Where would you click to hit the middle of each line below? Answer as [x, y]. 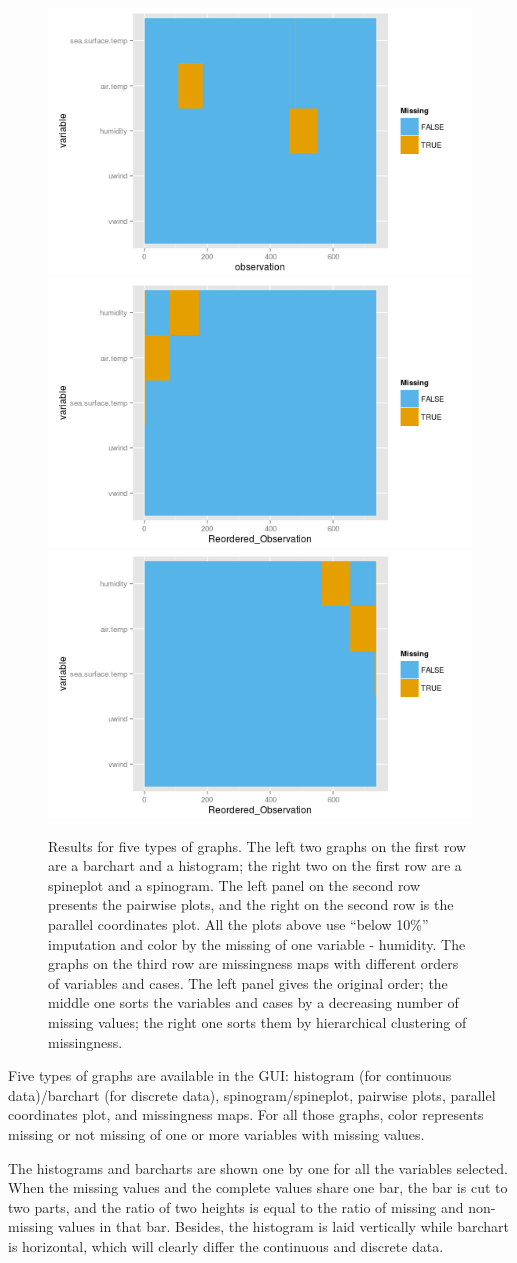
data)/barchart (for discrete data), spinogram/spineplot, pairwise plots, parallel [252, 1094]
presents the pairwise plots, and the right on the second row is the [251, 904]
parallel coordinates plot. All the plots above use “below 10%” [238, 924]
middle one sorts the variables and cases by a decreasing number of [253, 1002]
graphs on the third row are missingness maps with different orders [253, 963]
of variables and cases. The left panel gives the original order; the [248, 982]
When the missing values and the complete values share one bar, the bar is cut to [258, 1187]
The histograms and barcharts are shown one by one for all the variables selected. [258, 1167]
